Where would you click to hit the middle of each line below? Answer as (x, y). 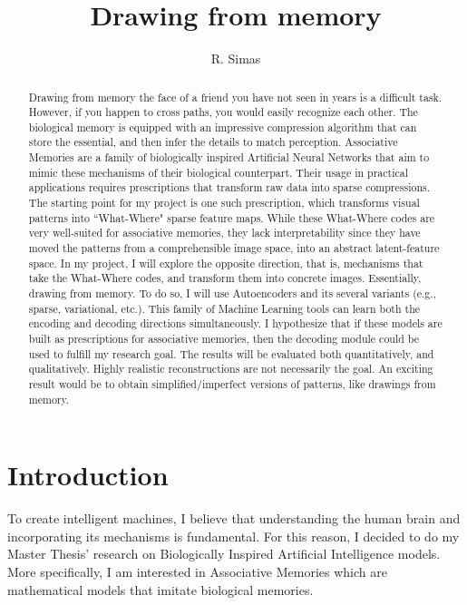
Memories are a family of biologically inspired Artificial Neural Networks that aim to (229, 157)
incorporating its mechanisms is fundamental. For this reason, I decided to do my (233, 536)
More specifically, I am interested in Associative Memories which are (197, 572)
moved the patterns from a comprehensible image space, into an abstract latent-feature (234, 248)
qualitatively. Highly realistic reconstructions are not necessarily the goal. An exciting (231, 369)
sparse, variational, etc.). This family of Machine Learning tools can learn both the (224, 308)
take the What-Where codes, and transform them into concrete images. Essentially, (225, 278)
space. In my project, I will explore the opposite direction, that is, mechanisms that (226, 263)
